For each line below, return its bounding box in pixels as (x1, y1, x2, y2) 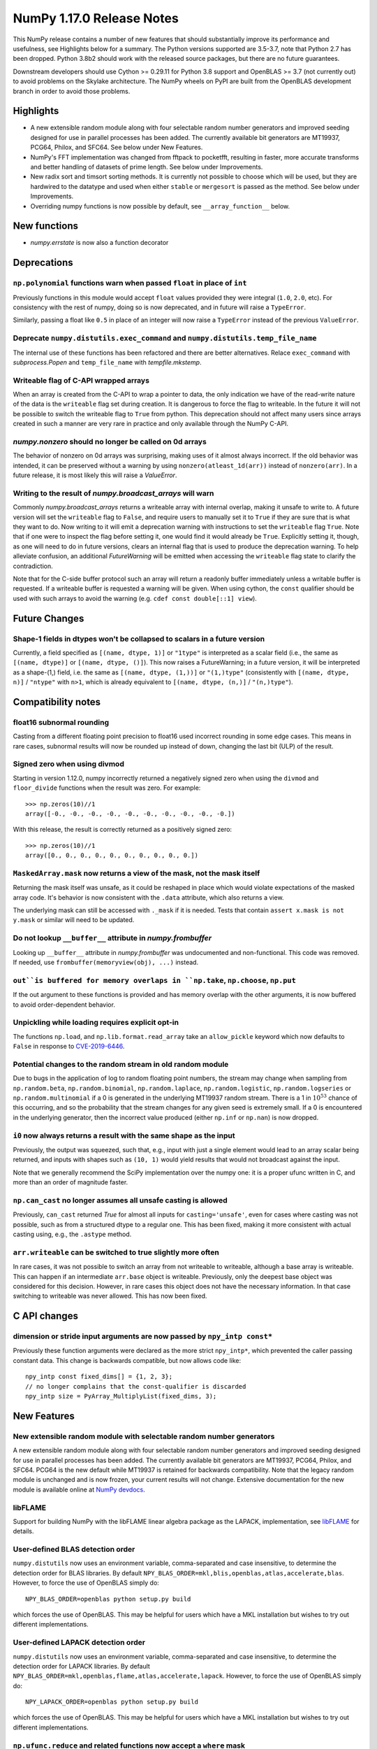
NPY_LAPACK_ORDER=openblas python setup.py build (25, 1698, 199, 1706)
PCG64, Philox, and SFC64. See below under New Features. (30, 143, 203, 152)
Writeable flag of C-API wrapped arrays (13, 375, 150, 385)
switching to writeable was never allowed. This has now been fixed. (13, 1291, 207, 1301)
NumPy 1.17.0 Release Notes (13, 10, 179, 26)
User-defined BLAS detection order (13, 1545, 135, 1555)
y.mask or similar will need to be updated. (13, 916, 135, 924)
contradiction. (13, 562, 54, 570)
